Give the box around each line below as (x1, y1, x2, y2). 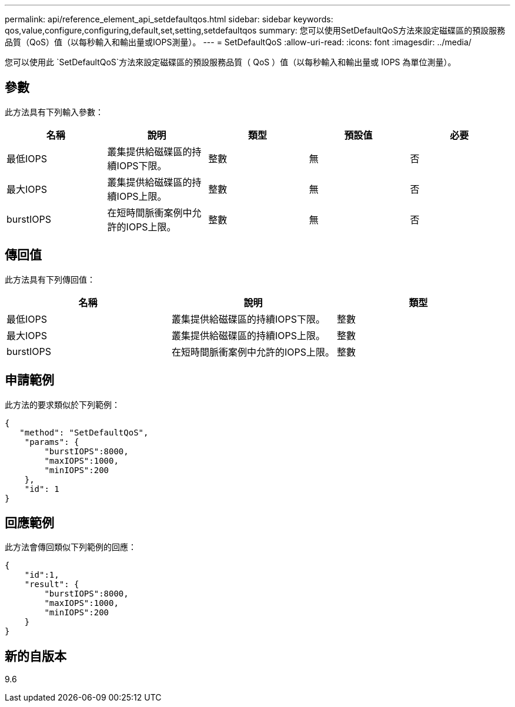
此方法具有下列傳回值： (5, 274, 95, 284)
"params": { (24, 437, 79, 447)
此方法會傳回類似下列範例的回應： (5, 542, 136, 552)
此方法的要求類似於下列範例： (5, 399, 120, 410)
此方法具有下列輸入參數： (5, 106, 103, 117)
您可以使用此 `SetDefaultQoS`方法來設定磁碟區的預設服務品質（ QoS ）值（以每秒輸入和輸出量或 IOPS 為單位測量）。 (5, 57, 456, 67)
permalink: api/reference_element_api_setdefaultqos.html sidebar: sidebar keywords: (5, 14, 333, 24)
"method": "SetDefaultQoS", (19, 427, 149, 437)
